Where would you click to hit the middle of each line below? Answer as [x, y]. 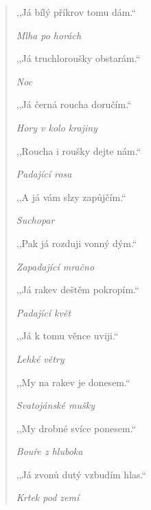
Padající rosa [44, 174]
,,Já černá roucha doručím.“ [74, 104]
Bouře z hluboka [49, 451]
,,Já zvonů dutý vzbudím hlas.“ [81, 474]
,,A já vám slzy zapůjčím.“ [71, 196]
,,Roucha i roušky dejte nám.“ [79, 150]
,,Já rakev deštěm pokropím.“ [78, 289]
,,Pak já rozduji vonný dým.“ [77, 243]
